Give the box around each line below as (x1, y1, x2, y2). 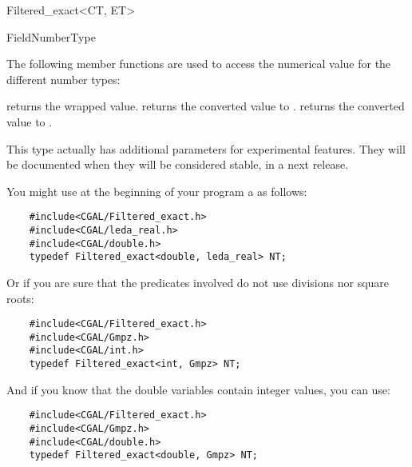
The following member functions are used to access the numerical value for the (6, 55, 391, 72)
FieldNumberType (6, 28, 96, 45)
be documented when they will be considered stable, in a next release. (6, 156, 349, 173)
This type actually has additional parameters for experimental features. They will (6, 140, 406, 157)
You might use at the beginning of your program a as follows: (6, 182, 307, 199)
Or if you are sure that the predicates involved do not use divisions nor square (6, 273, 390, 290)
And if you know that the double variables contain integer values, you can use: (6, 381, 390, 397)
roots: (6, 289, 34, 306)
